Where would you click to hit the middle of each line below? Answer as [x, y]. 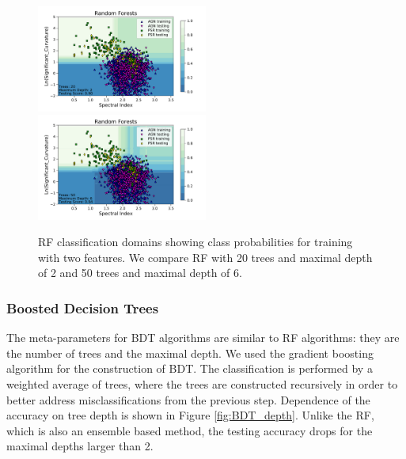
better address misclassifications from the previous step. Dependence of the [188, 399]
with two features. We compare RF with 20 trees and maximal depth [205, 257]
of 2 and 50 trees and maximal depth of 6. [140, 273]
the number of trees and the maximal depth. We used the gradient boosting [190, 353]
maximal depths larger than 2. [80, 446]
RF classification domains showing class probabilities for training [195, 242]
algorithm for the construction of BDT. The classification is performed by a [190, 368]
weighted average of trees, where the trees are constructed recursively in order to [202, 383]
